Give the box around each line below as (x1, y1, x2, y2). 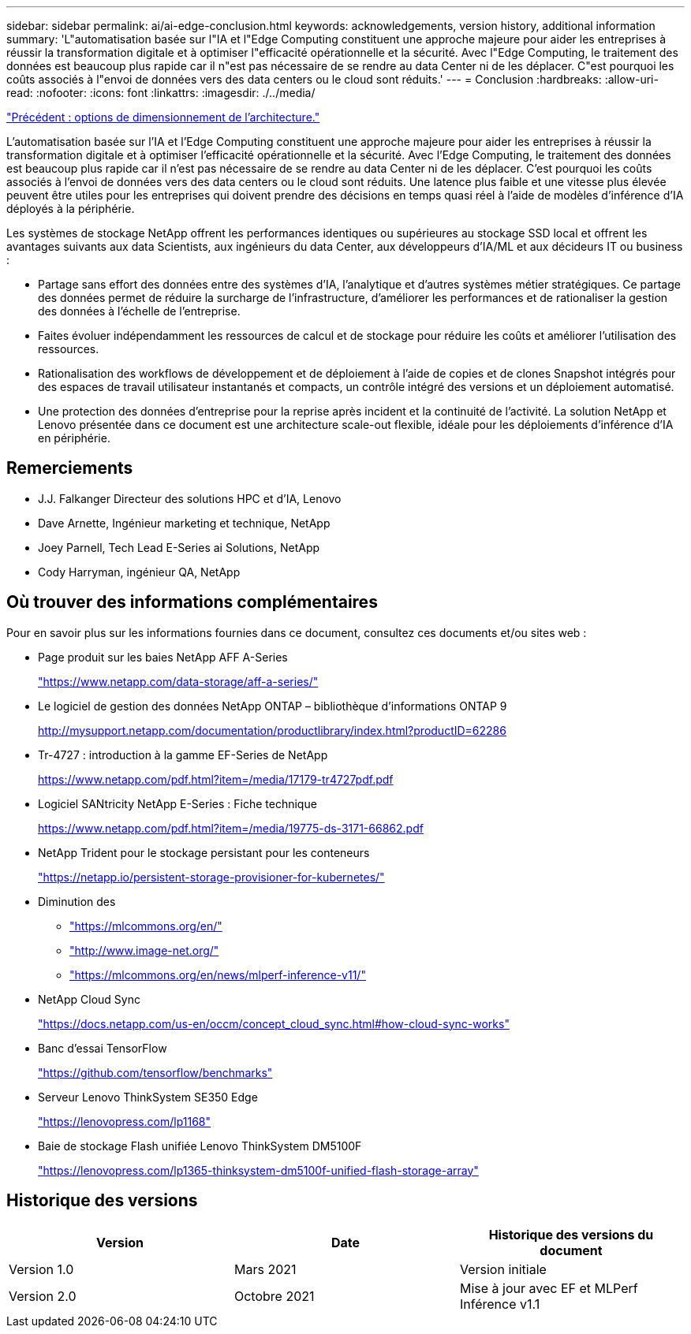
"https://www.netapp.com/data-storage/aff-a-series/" (38, 674, 319, 688)
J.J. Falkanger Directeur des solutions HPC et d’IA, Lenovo (38, 491, 342, 505)
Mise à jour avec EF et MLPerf (459, 1280, 638, 1296)
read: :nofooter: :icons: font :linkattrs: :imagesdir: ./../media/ (6, 86, 316, 99)
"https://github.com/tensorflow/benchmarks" (38, 1065, 273, 1079)
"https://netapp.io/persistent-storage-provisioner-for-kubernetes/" (38, 870, 385, 884)
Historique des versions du (488, 1226, 654, 1243)
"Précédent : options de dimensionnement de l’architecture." (6, 110, 320, 124)
